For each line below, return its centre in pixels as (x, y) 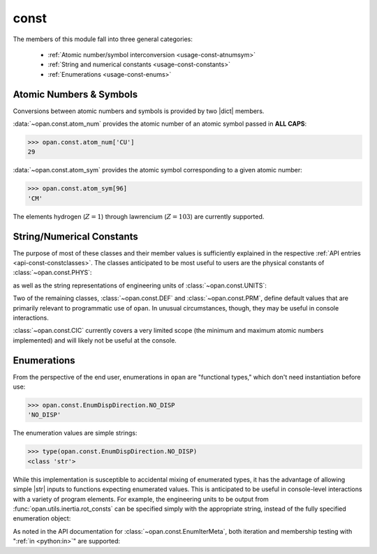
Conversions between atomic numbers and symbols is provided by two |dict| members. (139, 111)
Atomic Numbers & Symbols (75, 94)
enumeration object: (42, 518)
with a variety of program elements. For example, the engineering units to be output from (141, 499)
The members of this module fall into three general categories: (103, 39)
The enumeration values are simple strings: (75, 433)
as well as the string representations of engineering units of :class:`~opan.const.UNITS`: (140, 285)
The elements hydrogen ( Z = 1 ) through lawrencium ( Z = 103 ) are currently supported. (139, 216)
